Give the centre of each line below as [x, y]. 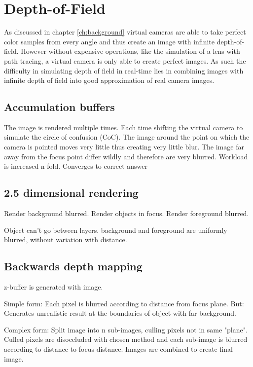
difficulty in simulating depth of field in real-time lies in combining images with [124, 70]
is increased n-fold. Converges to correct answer [76, 166]
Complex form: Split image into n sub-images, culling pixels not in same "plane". [126, 329]
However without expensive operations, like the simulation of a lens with [130, 51]
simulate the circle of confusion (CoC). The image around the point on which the [127, 137]
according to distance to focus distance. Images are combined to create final [118, 349]
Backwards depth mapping [73, 266]
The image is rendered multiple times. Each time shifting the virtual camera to [124, 127]
